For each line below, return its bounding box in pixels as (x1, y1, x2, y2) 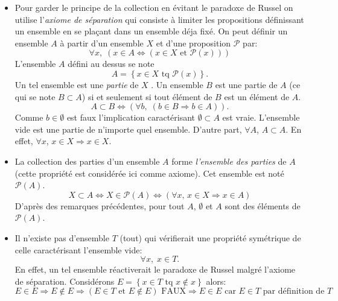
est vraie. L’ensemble (222, 111, 300, 124)
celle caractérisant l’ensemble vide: (14, 243, 142, 256)
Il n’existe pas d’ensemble (14, 231, 109, 244)
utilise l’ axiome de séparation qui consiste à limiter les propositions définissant (14, 13, 304, 25)
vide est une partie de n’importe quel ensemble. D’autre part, (14, 122, 242, 135)
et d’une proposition (156, 36, 231, 49)
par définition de (263, 287, 325, 296)
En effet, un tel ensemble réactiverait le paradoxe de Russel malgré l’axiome (14, 263, 296, 276)
